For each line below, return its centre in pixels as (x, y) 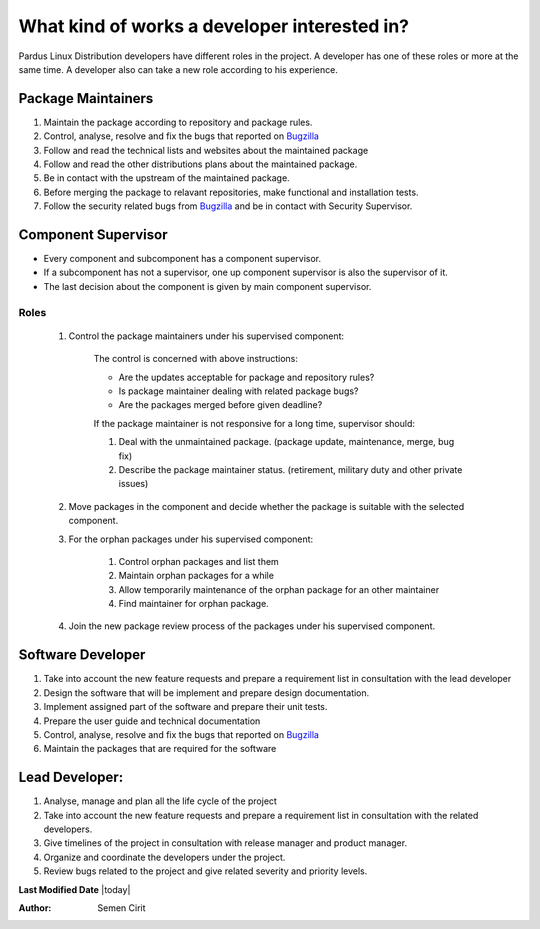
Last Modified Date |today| (74, 889)
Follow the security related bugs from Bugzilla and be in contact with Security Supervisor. (228, 206)
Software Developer (82, 655)
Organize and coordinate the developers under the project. (164, 857)
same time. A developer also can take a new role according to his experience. (178, 69)
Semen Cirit (121, 907)
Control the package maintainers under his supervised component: (206, 336)
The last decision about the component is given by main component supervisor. (207, 286)
